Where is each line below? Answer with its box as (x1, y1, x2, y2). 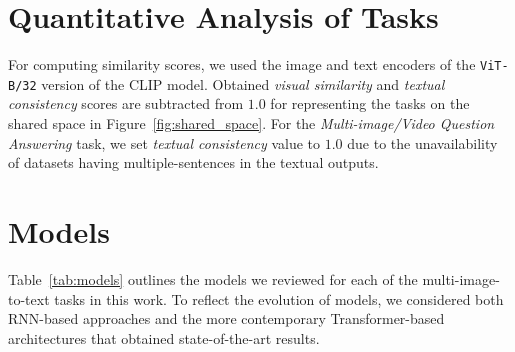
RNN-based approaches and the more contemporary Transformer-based (8, 308, 445, 329)
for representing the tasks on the (270, 93, 470, 114)
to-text (8, 288, 50, 309)
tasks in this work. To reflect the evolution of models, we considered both (54, 288, 504, 309)
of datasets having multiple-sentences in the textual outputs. (8, 152, 379, 173)
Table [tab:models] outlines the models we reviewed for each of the (8, 268, 418, 289)
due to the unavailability (347, 132, 498, 153)
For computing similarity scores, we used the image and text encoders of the (8, 54, 476, 75)
